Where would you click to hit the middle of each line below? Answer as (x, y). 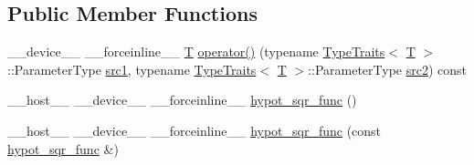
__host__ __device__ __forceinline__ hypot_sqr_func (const (195, 130)
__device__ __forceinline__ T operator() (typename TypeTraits (196, 52)
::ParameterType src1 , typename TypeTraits (132, 69)
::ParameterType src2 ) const (388, 69)
